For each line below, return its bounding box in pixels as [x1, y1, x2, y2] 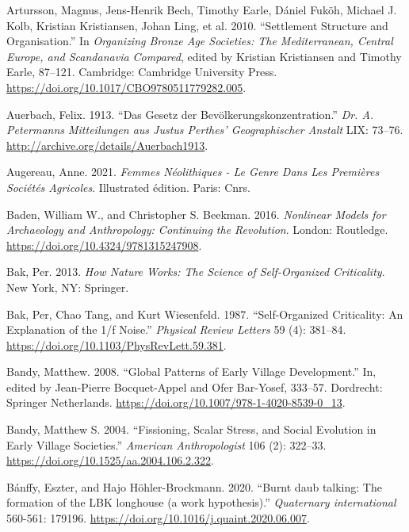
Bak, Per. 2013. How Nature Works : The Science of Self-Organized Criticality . [6, 263, 385, 280]
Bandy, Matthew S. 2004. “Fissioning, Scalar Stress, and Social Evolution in [6, 421, 377, 438]
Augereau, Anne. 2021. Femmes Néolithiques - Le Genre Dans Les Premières [6, 163, 380, 180]
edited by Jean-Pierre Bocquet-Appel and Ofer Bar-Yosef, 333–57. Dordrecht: [6, 378, 383, 395]
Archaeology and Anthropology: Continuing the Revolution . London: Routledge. [6, 221, 388, 238]
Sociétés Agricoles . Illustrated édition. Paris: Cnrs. [6, 178, 250, 195]
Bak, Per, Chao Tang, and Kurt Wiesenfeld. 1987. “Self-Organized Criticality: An [6, 305, 403, 322]
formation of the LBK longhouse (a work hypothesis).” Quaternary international [6, 494, 396, 511]
